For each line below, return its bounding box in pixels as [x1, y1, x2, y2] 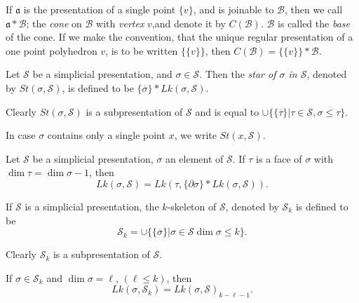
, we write [174, 128, 217, 142]
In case [6, 128, 36, 142]
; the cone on [26, 15, 82, 30]
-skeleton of [167, 198, 217, 213]
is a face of [256, 151, 302, 166]
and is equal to [195, 104, 259, 119]
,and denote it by [151, 15, 226, 30]
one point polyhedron [6, 43, 97, 58]
